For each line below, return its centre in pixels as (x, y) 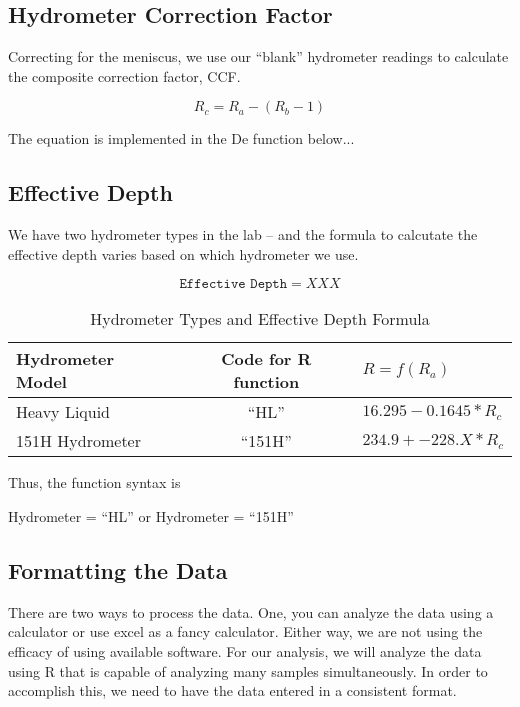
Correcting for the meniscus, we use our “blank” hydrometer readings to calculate (258, 56)
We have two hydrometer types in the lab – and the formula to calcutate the (243, 234)
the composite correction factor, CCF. (124, 75)
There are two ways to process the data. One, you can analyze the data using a (251, 611)
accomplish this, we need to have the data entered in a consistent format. (232, 690)
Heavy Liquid (63, 412)
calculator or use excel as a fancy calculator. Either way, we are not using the (245, 631)
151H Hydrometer (78, 441)
